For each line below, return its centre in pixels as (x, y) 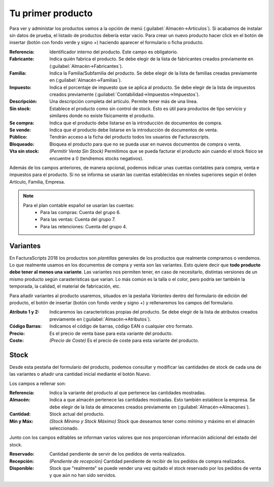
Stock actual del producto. (77, 414)
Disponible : (22, 468)
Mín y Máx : (21, 421)
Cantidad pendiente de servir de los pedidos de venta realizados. (118, 454)
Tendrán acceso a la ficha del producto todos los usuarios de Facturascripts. (130, 137)
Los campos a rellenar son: (38, 384)
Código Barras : (26, 326)
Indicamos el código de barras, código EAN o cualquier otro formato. (122, 326)
